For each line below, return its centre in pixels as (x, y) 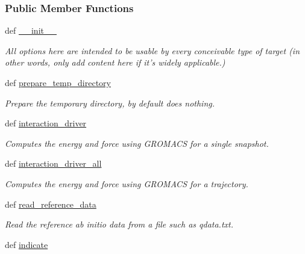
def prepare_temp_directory (58, 82)
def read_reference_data (51, 204)
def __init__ (31, 30)
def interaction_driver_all (53, 163)
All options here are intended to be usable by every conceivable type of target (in (152, 50)
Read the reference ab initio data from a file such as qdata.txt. (119, 224)
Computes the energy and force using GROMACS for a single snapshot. (137, 143)
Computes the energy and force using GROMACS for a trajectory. (127, 183)
